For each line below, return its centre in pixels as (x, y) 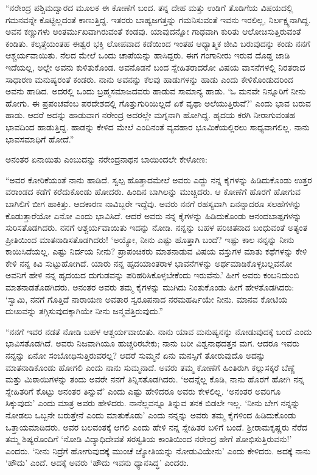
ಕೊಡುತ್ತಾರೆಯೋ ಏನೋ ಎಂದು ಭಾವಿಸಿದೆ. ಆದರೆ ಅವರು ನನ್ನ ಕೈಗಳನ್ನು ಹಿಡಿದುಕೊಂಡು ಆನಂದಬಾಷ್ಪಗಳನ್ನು (154, 215)
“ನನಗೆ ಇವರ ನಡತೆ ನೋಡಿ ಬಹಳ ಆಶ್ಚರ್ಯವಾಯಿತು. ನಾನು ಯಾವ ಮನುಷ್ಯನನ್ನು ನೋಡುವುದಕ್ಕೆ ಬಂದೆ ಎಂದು (159, 331)
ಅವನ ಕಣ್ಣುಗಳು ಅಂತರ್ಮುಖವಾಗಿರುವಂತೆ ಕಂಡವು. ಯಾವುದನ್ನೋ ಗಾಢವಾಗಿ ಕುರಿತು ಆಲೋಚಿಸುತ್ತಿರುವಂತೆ (153, 31)
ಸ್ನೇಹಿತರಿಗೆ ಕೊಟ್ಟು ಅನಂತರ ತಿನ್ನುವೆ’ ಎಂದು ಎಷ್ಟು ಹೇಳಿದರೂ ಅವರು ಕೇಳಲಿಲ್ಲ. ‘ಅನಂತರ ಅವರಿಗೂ (143, 391)
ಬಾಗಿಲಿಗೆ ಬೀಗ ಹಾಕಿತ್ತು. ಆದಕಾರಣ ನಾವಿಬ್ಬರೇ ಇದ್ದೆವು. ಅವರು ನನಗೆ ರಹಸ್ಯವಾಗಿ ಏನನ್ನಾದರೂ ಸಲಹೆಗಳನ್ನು (154, 203)
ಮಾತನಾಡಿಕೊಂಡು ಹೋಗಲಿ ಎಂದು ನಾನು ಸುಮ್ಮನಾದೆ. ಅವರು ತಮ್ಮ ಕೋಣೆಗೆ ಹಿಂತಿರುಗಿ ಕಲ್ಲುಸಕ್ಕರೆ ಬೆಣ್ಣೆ (150, 367)
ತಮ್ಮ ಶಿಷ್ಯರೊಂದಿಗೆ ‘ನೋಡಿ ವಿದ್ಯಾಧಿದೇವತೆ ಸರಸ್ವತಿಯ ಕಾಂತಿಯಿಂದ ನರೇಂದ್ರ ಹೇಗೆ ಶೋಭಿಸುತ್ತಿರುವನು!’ (149, 439)
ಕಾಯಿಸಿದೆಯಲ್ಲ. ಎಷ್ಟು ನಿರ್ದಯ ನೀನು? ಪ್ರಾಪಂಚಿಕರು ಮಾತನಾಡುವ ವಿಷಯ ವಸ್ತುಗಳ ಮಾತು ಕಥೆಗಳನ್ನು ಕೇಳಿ (156, 251)
